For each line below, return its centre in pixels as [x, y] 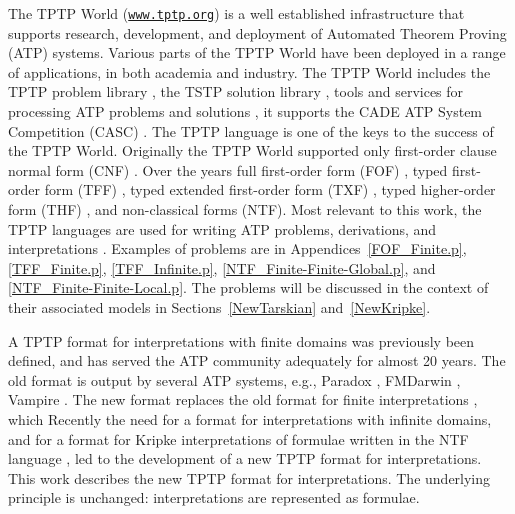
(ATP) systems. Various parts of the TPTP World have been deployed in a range [257, 52]
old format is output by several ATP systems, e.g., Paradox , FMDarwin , [234, 379]
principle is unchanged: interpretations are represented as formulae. [214, 497]
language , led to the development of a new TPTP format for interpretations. [245, 458]
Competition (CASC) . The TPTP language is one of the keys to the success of [251, 130]
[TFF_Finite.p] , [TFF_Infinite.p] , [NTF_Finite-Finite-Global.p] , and [222, 267]
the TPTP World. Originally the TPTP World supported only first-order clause [252, 150]
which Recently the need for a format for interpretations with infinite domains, [250, 418]
